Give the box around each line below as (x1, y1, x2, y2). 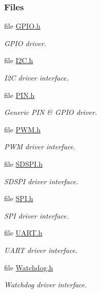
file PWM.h (4, 124, 41, 134)
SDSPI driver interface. (4, 175, 78, 186)
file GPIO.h (4, 21, 41, 31)
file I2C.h (4, 55, 33, 66)
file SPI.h (4, 193, 33, 204)
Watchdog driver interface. (4, 279, 87, 290)
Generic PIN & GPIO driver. (4, 107, 97, 118)
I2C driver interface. (4, 72, 69, 83)
